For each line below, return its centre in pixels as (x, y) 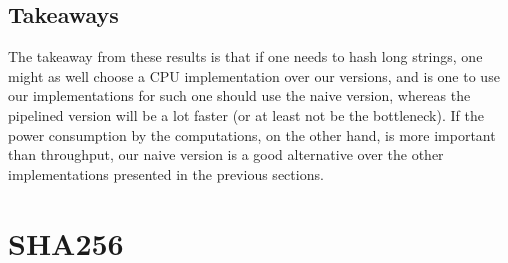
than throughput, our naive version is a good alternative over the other (226, 154)
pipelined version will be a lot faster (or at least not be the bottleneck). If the (246, 114)
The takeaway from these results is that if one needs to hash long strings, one (245, 56)
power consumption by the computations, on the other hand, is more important (252, 134)
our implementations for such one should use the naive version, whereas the (239, 95)
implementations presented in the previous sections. (166, 173)
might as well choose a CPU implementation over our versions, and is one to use (254, 75)
